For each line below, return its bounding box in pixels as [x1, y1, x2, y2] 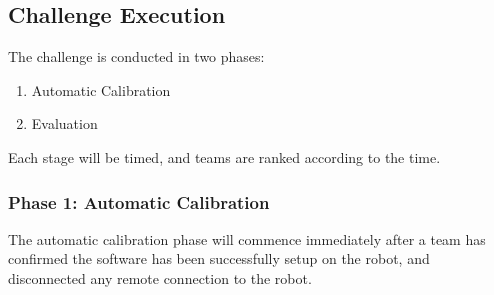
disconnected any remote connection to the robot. [8, 267, 312, 288]
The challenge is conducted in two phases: [8, 46, 265, 67]
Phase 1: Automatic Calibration [8, 189, 270, 214]
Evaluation [31, 113, 98, 134]
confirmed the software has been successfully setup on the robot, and [8, 248, 430, 269]
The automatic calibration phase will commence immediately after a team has [8, 228, 486, 249]
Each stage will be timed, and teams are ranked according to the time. [8, 146, 441, 167]
